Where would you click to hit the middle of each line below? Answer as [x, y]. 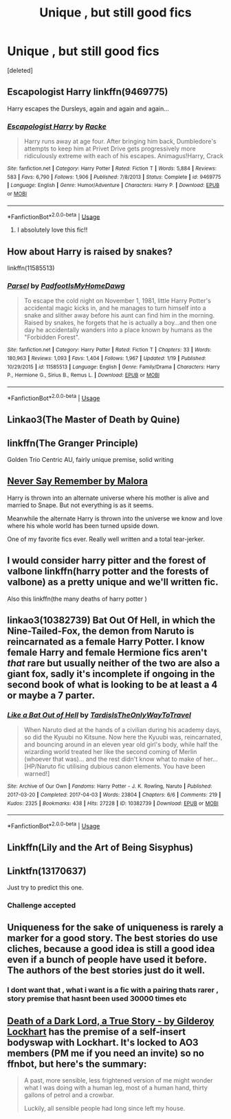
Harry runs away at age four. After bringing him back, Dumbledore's [120, 142]
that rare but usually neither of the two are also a [113, 663]
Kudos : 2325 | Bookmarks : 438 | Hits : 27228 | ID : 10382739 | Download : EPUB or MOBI [113, 803]
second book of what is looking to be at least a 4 [112, 684]
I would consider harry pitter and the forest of [107, 561]
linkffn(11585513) [31, 268]
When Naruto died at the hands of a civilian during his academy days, [122, 730]
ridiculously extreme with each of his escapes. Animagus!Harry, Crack [123, 156]
